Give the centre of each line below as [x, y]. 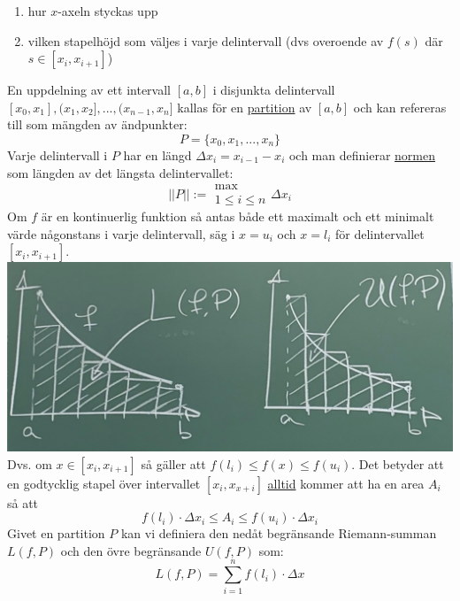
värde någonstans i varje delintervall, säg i [121, 233]
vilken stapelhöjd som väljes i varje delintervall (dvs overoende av [206, 40]
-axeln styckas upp [108, 11]
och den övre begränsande [131, 550]
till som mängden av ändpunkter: [97, 124]
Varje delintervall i [57, 154]
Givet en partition [56, 533]
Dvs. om [30, 463]
